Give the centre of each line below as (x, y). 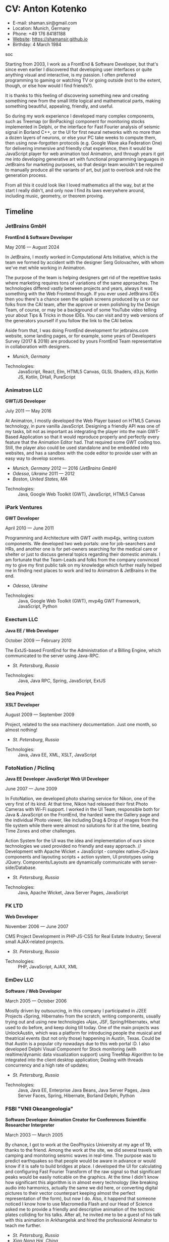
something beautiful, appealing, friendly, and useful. (59, 106)
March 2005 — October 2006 (36, 1001)
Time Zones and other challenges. (41, 831)
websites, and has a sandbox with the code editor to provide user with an (81, 453)
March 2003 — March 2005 (34, 1135)
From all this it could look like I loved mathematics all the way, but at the (79, 185)
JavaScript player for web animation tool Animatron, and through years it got (85, 154)
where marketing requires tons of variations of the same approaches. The (82, 283)
